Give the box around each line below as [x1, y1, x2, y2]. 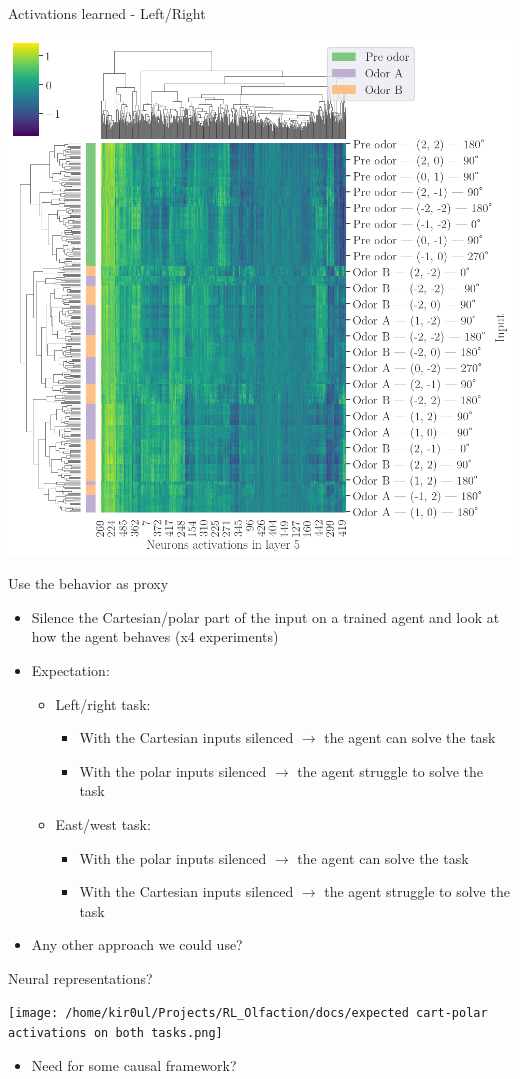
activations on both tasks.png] [8, 1026, 223, 1041]
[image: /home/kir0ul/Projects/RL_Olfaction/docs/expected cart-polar [8, 1006, 488, 1021]
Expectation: [31, 659, 110, 680]
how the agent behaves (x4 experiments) [31, 626, 279, 647]
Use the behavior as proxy [8, 573, 169, 594]
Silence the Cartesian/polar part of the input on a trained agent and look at [31, 606, 500, 627]
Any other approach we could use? [31, 934, 243, 955]
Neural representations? [8, 967, 153, 988]
